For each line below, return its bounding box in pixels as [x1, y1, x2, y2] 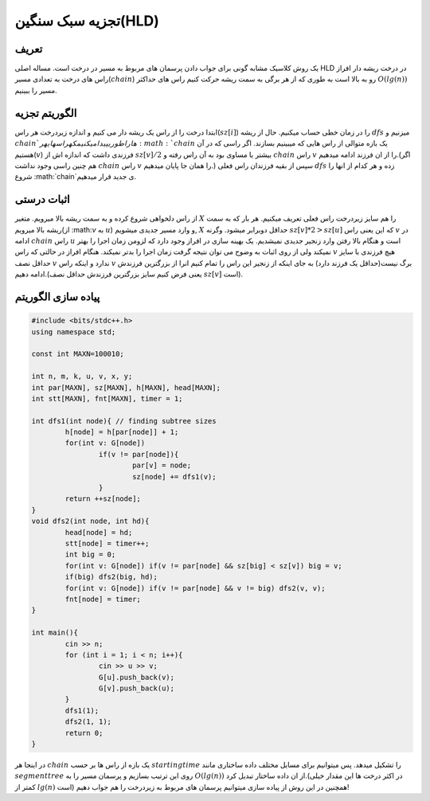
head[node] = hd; [64, 528, 133, 537]
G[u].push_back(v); [98, 673, 175, 682]
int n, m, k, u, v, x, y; [31, 372, 133, 381]
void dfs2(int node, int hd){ [31, 517, 150, 526]
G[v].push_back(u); [98, 684, 175, 693]
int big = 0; [64, 550, 116, 559]
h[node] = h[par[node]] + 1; [64, 428, 179, 437]
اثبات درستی [14, 193, 71, 206]
